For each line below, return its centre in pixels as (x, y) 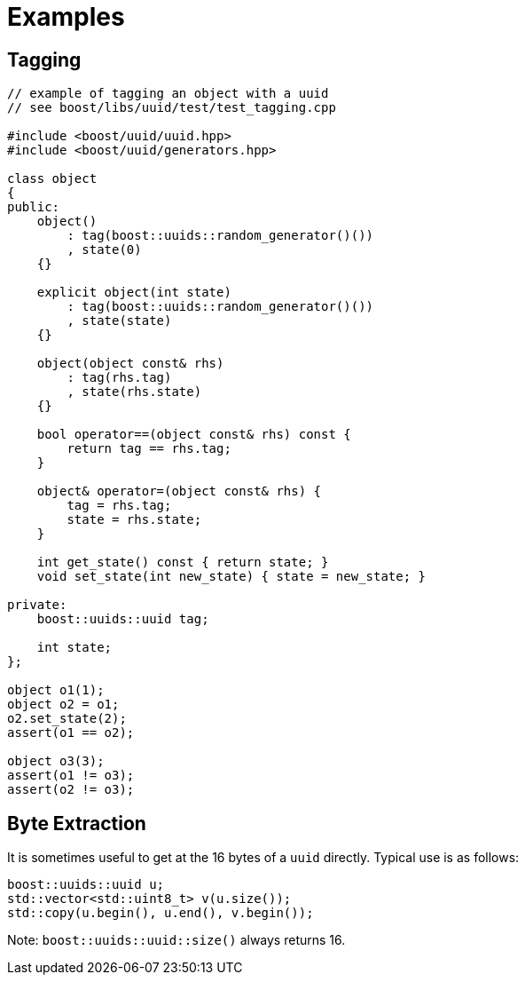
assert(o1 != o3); (71, 776)
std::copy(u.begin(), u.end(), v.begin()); (161, 913)
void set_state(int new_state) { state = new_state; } (231, 577)
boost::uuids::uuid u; (86, 885)
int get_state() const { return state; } (183, 562)
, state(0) (104, 250)
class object (52, 179)
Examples (66, 17)
